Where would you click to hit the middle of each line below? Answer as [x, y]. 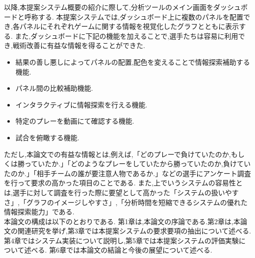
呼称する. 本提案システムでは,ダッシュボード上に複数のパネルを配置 [134, 16]
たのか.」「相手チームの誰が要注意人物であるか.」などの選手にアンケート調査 [127, 173]
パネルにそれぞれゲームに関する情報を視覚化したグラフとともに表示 [129, 26]
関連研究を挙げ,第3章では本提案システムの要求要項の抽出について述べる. [134, 231]
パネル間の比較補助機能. [54, 88]
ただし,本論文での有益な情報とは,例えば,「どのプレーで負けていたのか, [117, 154]
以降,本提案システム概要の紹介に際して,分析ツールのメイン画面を [109, 7]
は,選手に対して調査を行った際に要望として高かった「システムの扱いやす [121, 192]
